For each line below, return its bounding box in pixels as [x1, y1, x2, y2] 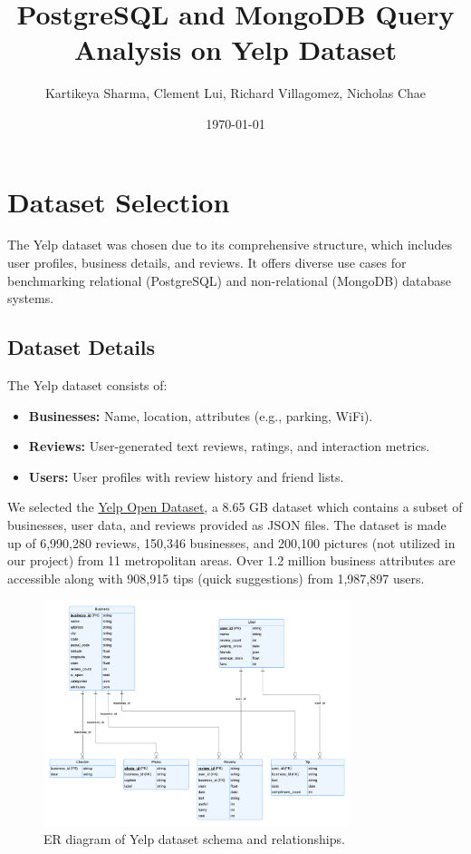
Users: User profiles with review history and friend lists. [28, 466, 344, 486]
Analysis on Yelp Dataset [73, 31, 398, 68]
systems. [7, 289, 54, 308]
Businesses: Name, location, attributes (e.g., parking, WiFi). [28, 406, 373, 425]
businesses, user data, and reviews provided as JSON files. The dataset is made [7, 515, 447, 534]
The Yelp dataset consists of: [7, 376, 168, 395]
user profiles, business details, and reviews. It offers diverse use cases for [7, 253, 407, 272]
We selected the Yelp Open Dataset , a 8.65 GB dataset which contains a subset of [7, 497, 463, 516]
